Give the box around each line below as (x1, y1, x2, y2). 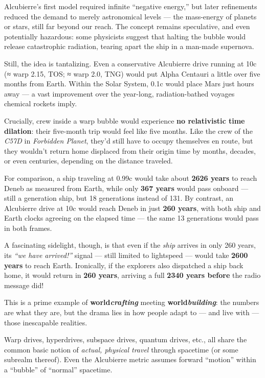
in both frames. (4, 222, 52, 233)
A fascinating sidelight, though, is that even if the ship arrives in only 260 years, (4, 240, 256, 250)
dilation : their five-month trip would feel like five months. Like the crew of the (4, 125, 253, 136)
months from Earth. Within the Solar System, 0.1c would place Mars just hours (4, 78, 254, 89)
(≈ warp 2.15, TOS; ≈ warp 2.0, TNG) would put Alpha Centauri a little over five (4, 68, 260, 79)
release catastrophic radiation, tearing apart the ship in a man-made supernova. (4, 41, 254, 52)
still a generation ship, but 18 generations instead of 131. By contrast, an (4, 193, 233, 203)
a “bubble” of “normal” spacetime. (4, 364, 113, 374)
